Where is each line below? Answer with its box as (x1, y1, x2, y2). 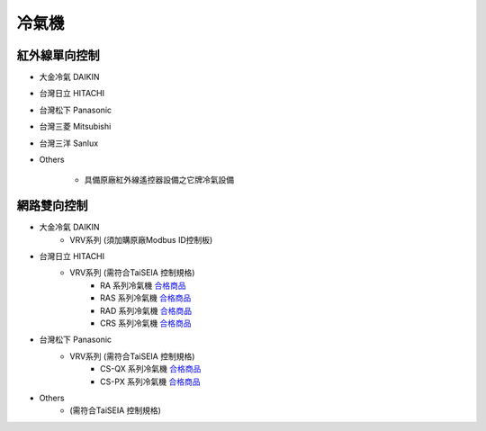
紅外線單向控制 (16, 48, 100, 63)
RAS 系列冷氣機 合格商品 (100, 292, 192, 303)
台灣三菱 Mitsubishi (39, 121, 112, 132)
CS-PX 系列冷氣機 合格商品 (100, 376, 202, 387)
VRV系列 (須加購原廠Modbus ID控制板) (69, 234, 213, 245)
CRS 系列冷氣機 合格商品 (100, 318, 193, 328)
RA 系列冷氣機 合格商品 (100, 280, 186, 291)
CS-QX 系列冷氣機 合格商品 (100, 364, 202, 374)
